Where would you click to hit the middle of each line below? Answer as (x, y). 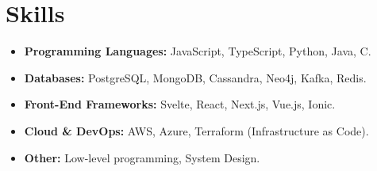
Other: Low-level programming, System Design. (142, 157)
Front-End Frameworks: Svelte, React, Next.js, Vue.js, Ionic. (180, 104)
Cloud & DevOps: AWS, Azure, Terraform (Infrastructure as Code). (196, 130)
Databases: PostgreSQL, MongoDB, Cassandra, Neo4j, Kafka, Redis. (195, 77)
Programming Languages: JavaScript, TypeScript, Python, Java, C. (198, 51)
